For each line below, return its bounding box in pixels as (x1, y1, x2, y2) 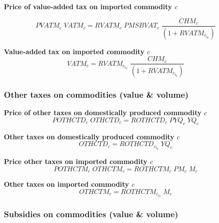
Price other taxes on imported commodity (4, 156, 147, 166)
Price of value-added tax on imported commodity (4, 1, 172, 11)
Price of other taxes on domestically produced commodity (4, 107, 202, 118)
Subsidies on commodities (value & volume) (4, 208, 178, 220)
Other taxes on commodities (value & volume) (4, 88, 189, 100)
